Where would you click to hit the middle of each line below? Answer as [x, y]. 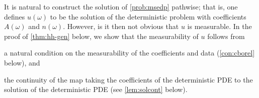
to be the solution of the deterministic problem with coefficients [148, 16]
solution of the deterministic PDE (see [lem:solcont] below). [96, 89]
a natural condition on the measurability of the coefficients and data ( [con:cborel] [129, 53]
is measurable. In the [220, 26]
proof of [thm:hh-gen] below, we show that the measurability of [101, 36]
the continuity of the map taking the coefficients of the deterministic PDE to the [128, 79]
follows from [226, 36]
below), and [22, 62]
